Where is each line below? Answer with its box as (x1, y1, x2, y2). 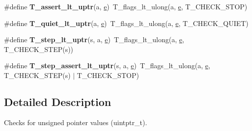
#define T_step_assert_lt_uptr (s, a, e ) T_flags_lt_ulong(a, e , (4, 60, 210, 71)
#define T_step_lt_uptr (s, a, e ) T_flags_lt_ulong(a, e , (4, 34, 184, 45)
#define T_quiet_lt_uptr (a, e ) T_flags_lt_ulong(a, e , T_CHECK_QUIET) (4, 18, 249, 28)
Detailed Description (4, 94, 112, 109)
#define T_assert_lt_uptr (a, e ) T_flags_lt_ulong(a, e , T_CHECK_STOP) (4, 1, 248, 11)
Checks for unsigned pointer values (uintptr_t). (4, 117, 147, 127)
